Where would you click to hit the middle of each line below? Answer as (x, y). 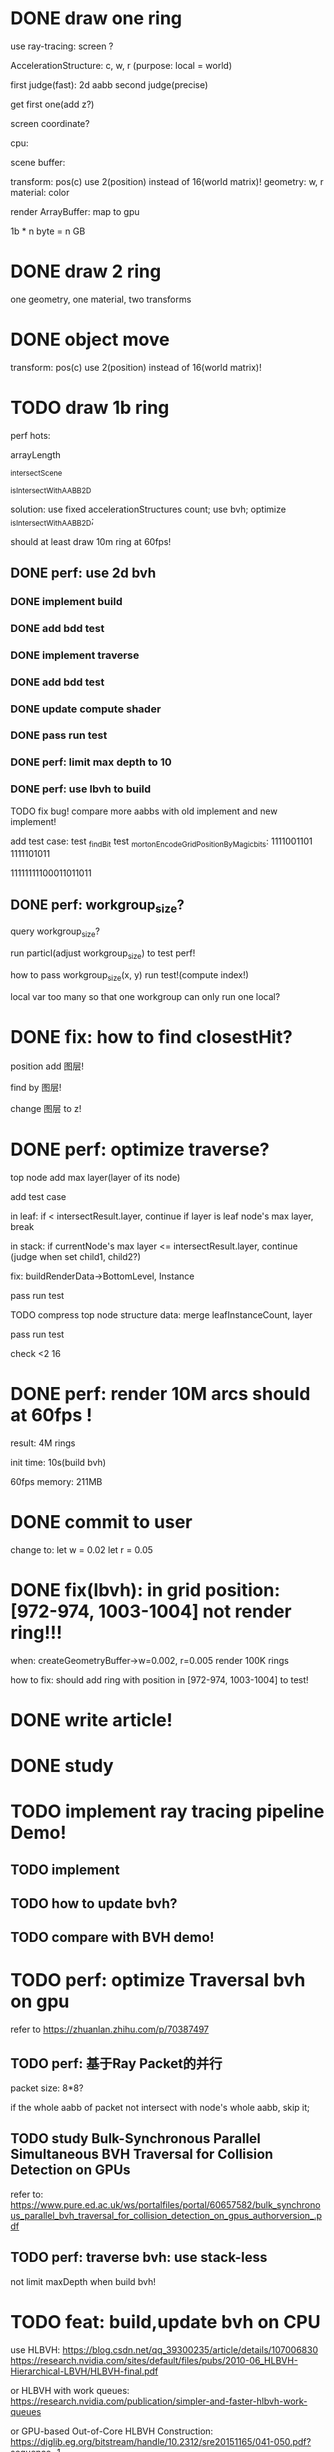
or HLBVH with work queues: (70, 2390)
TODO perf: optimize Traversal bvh (158, 1980)
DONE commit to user (101, 1521)
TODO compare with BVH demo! (112, 1937)
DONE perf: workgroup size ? (97, 906)
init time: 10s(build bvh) (58, 1462)
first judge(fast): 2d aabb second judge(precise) (109, 84)
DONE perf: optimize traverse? (140, 1149)
